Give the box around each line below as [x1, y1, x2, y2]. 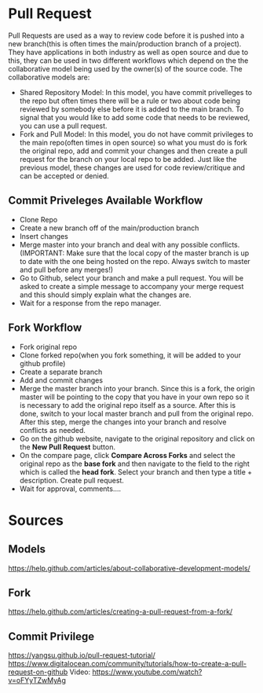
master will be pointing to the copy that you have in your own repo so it [19, 392, 250, 401]
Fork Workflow [8, 321, 82, 335]
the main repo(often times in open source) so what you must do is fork [19, 137, 247, 147]
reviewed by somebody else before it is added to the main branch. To [19, 104, 244, 114]
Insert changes [19, 231, 68, 240]
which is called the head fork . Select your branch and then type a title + [19, 467, 253, 476]
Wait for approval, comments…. [19, 484, 122, 493]
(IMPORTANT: [19, 248, 65, 258]
